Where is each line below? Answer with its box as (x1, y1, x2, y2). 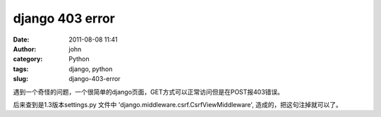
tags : (13, 64, 29, 73)
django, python (68, 64, 113, 73)
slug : (13, 75, 28, 83)
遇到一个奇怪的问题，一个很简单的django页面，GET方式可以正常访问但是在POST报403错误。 (13, 87, 284, 96)
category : (13, 55, 43, 63)
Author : (13, 44, 37, 53)
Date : (13, 35, 30, 44)
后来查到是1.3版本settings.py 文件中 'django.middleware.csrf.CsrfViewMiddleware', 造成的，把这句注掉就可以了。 (13, 100, 342, 109)
